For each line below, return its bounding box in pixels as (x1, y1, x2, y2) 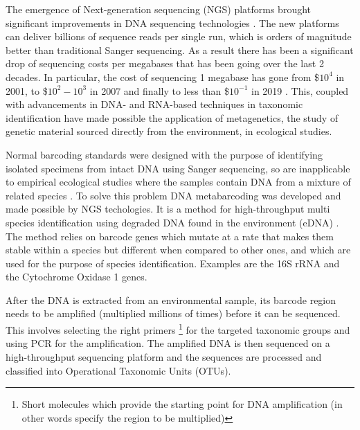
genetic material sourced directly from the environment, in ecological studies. (6, 124, 332, 138)
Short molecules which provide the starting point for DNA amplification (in (21, 397, 343, 411)
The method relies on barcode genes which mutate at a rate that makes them (6, 229, 334, 243)
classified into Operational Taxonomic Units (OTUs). (6, 363, 231, 377)
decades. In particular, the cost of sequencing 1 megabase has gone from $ (6, 69, 320, 84)
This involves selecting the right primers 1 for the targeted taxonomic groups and (6, 321, 350, 337)
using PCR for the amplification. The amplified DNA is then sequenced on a (6, 336, 330, 350)
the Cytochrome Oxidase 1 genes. (6, 269, 147, 284)
